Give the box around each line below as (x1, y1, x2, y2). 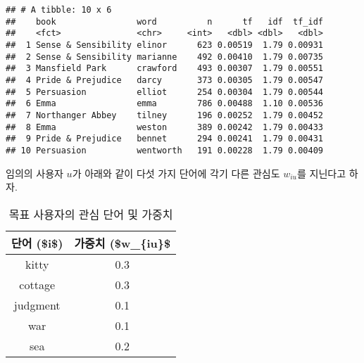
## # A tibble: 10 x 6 (6, 5, 112, 15)
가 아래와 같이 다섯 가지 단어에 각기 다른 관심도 (72, 165, 280, 180)
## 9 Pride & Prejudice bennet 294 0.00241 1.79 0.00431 (6, 134, 324, 144)
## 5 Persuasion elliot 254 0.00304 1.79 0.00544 (6, 87, 324, 97)
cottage (19, 276, 56, 293)
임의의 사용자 (6, 165, 63, 180)
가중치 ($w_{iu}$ (74, 234, 171, 251)
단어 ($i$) (11, 234, 63, 251)
